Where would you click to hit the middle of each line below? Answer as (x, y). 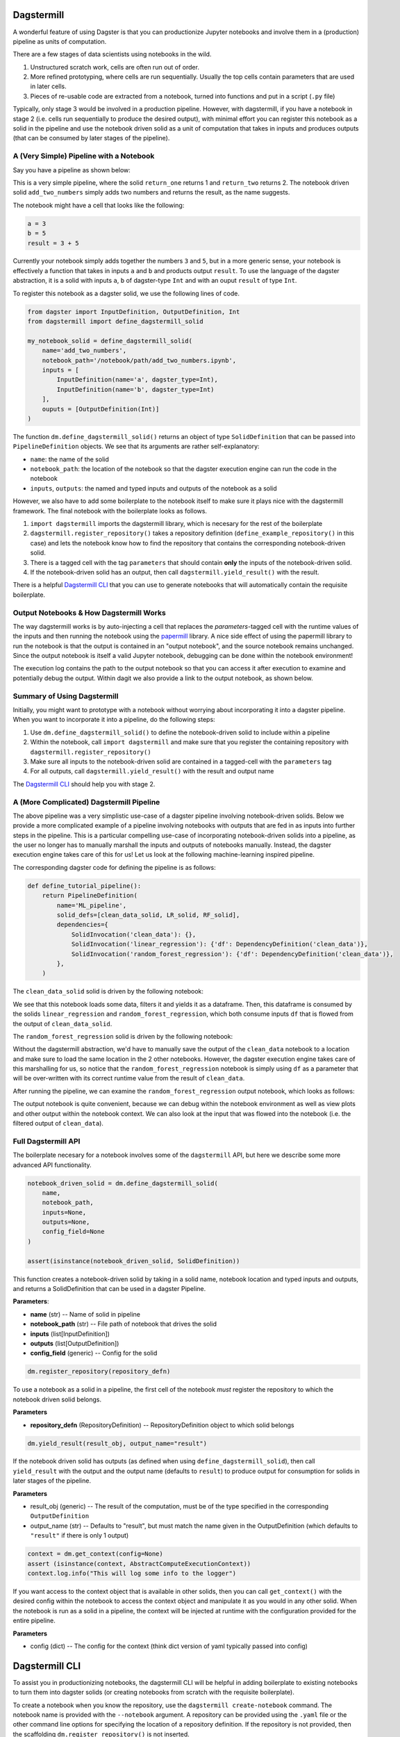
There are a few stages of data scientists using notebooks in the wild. (112, 54)
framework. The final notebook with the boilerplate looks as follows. (110, 511)
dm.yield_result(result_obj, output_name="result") (117, 1443)
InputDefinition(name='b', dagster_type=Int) (135, 389)
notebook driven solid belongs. (57, 1399)
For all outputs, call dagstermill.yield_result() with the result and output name (152, 771)
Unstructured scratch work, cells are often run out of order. (115, 67)
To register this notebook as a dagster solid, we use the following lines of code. (126, 293)
